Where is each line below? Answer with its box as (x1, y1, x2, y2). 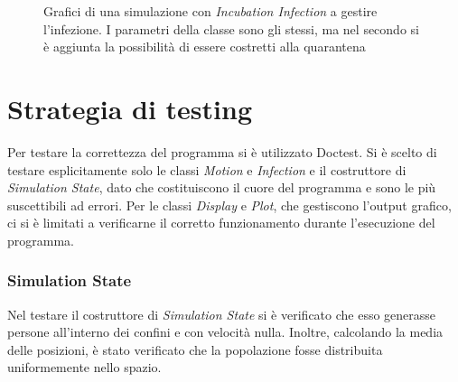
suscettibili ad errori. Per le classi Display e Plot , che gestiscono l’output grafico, (7, 195, 452, 214)
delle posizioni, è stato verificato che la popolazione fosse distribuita (7, 340, 383, 359)
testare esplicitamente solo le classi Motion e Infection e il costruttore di (7, 160, 407, 179)
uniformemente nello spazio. (7, 358, 162, 377)
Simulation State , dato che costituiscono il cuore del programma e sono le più (7, 178, 436, 197)
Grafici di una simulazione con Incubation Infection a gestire (43, 2, 378, 20)
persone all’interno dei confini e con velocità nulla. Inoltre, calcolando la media (7, 322, 444, 341)
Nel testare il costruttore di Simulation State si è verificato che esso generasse (7, 304, 436, 323)
